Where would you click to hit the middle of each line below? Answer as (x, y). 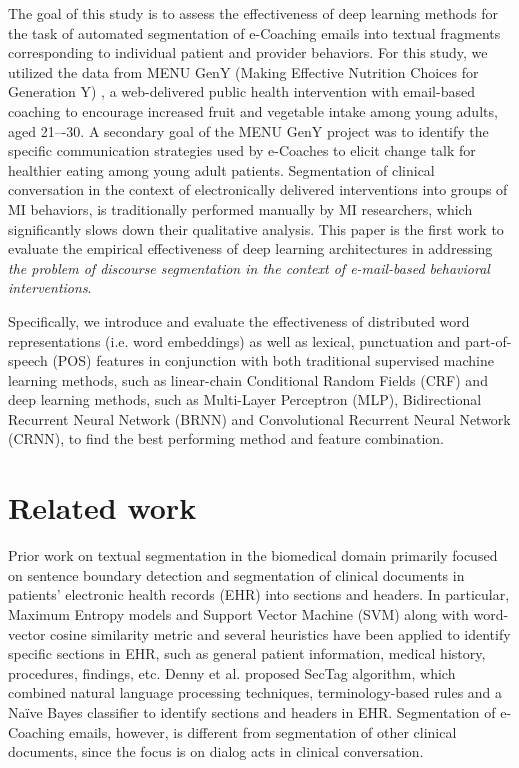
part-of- (488, 340)
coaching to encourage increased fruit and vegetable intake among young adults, (253, 110)
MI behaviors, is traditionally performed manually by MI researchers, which (240, 208)
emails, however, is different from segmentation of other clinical (263, 731)
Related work (102, 507)
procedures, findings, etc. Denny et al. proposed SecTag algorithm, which (232, 672)
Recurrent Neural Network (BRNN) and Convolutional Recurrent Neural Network (259, 418)
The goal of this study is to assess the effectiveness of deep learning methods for (253, 13)
